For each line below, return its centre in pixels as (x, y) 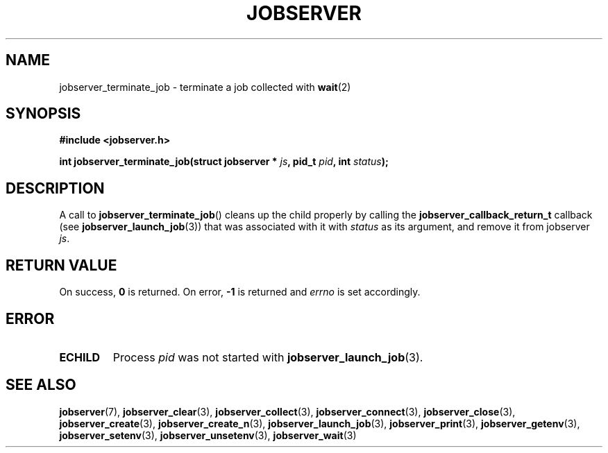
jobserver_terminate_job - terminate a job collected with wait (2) (205, 87)
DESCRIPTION (55, 188)
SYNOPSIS (43, 114)
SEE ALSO (41, 385)
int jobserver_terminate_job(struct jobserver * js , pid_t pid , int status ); (224, 162)
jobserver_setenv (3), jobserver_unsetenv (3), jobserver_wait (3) (208, 435)
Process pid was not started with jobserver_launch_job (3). (268, 357)
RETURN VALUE (61, 265)
